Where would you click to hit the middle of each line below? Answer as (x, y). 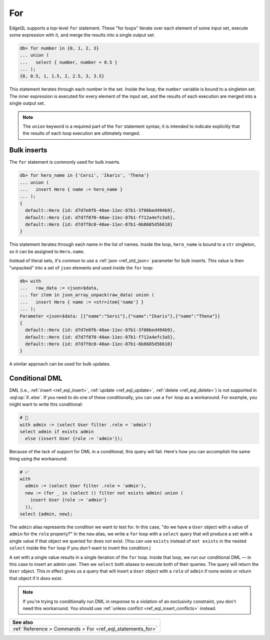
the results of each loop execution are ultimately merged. (81, 133)
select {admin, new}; (46, 514)
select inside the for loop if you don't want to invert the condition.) (80, 548)
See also (23, 622)
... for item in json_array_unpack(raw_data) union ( (87, 295)
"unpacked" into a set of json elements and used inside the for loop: (81, 267)
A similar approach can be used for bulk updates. (60, 364)
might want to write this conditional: (46, 404)
